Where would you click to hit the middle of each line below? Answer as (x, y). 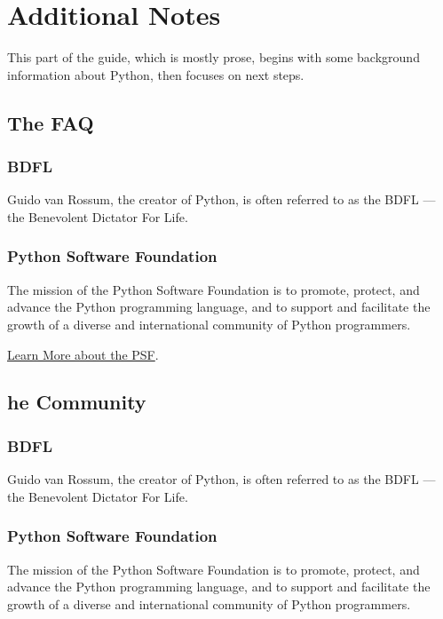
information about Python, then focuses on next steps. (156, 74)
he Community (77, 402)
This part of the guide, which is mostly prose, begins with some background (214, 57)
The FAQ (51, 122)
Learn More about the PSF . (83, 354)
